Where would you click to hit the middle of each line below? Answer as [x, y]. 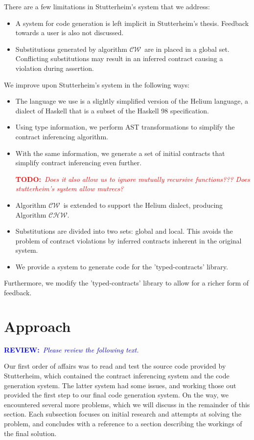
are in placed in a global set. [187, 49]
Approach [37, 326]
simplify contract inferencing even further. [79, 163]
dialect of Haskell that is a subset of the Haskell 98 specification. [112, 110]
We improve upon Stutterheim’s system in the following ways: [97, 84]
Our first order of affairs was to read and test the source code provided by [115, 366]
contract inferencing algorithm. [62, 136]
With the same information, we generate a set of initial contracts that [120, 153]
